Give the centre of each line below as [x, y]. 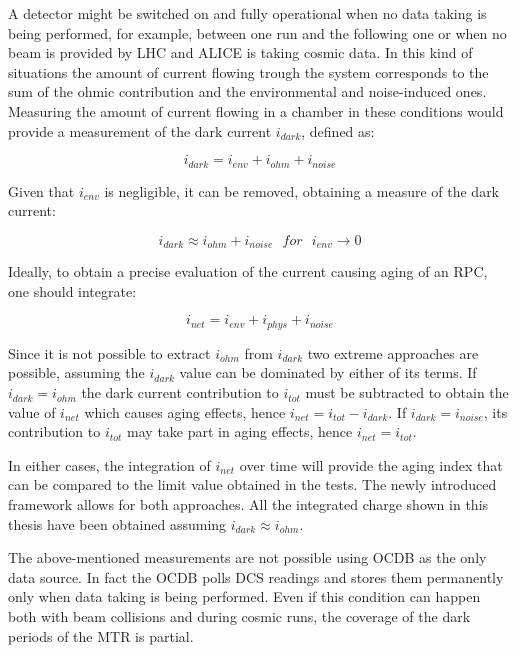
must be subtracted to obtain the [407, 392]
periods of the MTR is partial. [101, 635]
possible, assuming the [76, 372]
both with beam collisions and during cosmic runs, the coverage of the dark [239, 616]
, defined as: [338, 130]
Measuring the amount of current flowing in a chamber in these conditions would [256, 110]
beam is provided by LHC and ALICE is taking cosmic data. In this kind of [240, 52]
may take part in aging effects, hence [240, 431]
